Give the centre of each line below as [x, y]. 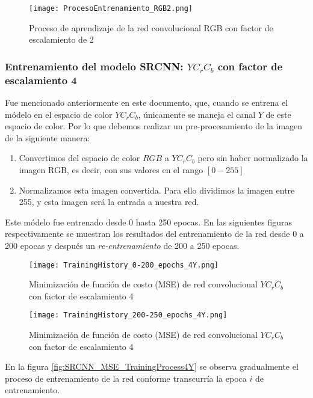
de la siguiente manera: [48, 137]
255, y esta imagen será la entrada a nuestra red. [109, 202]
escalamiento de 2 [61, 39]
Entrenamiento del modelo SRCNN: [94, 66]
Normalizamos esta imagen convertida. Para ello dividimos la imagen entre [157, 190]
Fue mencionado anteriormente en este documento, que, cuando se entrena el [147, 102]
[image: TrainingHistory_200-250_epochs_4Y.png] [128, 315]
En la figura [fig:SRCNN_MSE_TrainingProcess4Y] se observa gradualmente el [152, 366]
